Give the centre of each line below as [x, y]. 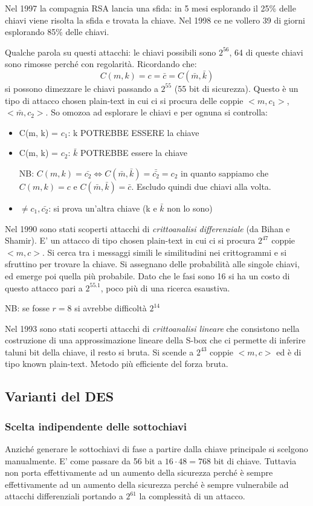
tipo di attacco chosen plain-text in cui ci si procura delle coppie [124, 100]
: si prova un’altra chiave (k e [103, 208]
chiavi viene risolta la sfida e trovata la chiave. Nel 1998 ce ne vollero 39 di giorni [155, 20]
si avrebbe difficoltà [111, 308]
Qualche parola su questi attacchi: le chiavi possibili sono [111, 52]
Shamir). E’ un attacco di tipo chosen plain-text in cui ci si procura [130, 240]
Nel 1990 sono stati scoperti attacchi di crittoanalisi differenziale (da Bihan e [147, 228]
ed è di [289, 352]
